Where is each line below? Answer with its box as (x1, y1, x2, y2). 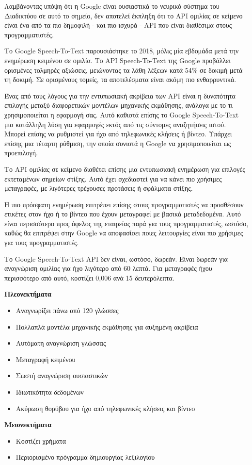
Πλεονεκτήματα (4, 289, 51, 299)
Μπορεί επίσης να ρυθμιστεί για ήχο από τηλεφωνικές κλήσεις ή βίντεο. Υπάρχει (4, 129, 232, 139)
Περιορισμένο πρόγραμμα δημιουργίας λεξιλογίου (16, 452, 155, 462)
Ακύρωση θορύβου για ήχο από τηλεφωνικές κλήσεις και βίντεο (16, 403, 195, 413)
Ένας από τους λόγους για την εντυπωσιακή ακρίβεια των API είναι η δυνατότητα (4, 90, 236, 100)
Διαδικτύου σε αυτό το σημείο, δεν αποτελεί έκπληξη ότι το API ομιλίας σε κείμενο (4, 10, 243, 20)
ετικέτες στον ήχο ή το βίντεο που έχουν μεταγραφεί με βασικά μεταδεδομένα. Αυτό (4, 209, 241, 219)
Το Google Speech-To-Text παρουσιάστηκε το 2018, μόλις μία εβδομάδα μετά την (4, 46, 239, 56)
